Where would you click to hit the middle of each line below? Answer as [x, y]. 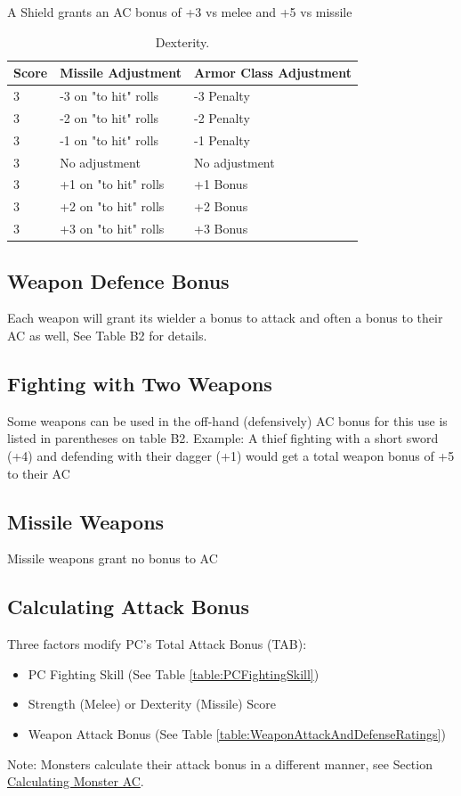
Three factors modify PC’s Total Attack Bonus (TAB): [157, 644]
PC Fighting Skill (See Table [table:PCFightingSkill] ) [174, 673]
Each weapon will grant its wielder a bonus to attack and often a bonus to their [225, 318]
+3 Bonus [221, 229]
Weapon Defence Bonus [118, 280]
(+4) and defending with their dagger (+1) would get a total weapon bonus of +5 [231, 455]
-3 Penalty [222, 96]
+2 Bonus [221, 206]
